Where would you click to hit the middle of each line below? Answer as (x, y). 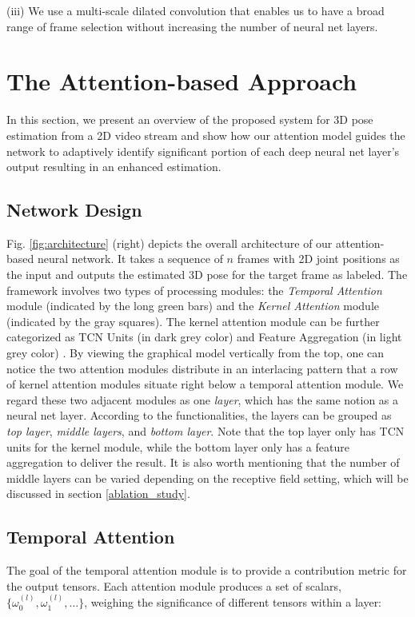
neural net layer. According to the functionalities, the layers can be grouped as (199, 415)
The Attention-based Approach (182, 81)
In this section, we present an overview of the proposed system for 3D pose (190, 119)
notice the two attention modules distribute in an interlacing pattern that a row (202, 368)
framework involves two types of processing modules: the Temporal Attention (194, 290)
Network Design (74, 210)
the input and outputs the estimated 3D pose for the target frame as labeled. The (207, 275)
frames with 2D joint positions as (318, 259)
